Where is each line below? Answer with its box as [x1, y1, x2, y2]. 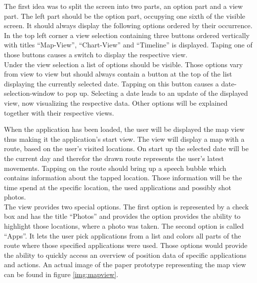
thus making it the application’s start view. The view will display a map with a [4, 133, 245, 144]
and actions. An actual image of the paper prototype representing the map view [4, 259, 246, 270]
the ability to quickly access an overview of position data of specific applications [4, 249, 247, 260]
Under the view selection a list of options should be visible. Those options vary [4, 59, 243, 69]
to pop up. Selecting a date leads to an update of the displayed [57, 88, 248, 98]
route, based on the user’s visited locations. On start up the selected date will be [4, 143, 249, 154]
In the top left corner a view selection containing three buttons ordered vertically [4, 30, 250, 40]
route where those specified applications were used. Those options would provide [4, 240, 248, 250]
